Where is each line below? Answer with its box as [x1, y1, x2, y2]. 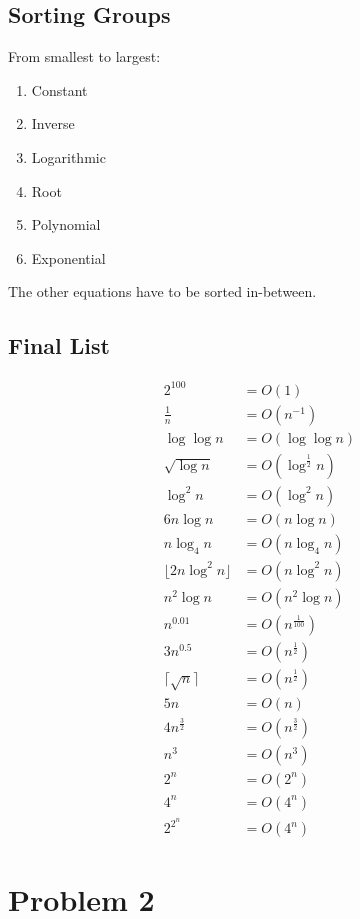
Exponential [31, 247, 106, 268]
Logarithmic [31, 146, 106, 167]
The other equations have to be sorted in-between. [8, 281, 317, 302]
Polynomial [31, 214, 101, 235]
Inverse [31, 113, 75, 134]
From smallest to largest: [8, 46, 161, 67]
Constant [31, 79, 88, 100]
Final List [8, 330, 110, 361]
